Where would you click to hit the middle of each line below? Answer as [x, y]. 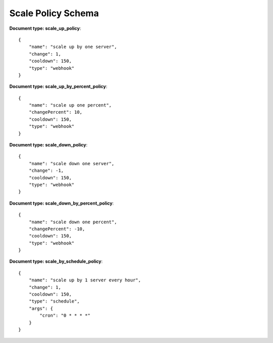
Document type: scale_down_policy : [49, 145]
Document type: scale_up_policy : [45, 28]
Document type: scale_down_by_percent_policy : [61, 203]
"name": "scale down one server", [72, 163]
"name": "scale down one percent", [73, 222]
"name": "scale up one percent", [70, 105]
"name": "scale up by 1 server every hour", [85, 280]
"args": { [41, 308]
